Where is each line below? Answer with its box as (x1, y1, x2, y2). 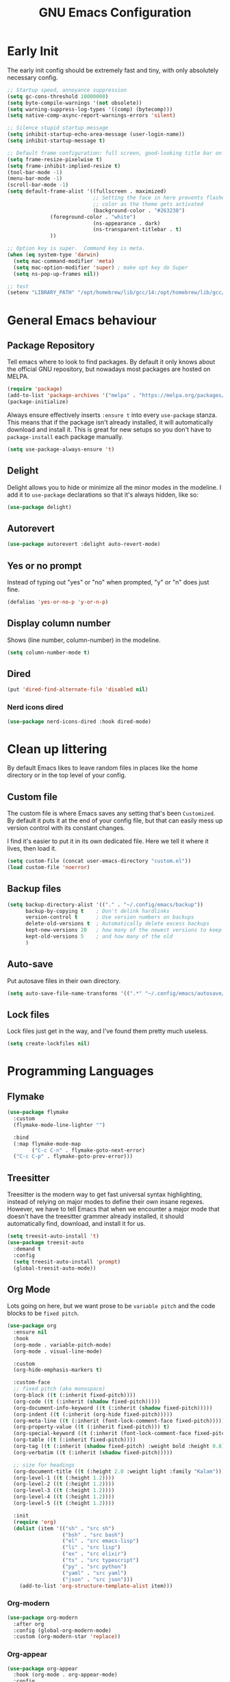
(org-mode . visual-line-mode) (13, 1348, 103, 1355)
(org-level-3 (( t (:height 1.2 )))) (13, 1487, 115, 1494)
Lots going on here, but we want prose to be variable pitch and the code (7, 1302, 216, 1310)
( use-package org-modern (7, 1614, 78, 1621)
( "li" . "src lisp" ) (62, 1544, 121, 1551)
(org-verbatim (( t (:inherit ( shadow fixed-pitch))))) (13, 1449, 173, 1456)
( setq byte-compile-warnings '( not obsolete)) (7, 99, 142, 106)
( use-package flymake (7, 1109, 69, 1116)
